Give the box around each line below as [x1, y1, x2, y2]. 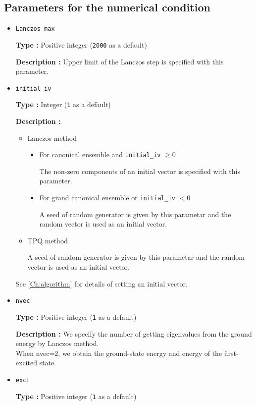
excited [15, 357, 37, 368]
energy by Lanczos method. [15, 338, 99, 348]
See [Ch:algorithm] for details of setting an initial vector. [15, 278, 188, 289]
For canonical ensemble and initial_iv [39, 149, 161, 160]
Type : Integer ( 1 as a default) [15, 99, 111, 110]
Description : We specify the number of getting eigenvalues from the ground [15, 328, 252, 339]
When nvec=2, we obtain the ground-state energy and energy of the [15, 347, 222, 358]
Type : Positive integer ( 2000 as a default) [15, 39, 147, 50]
